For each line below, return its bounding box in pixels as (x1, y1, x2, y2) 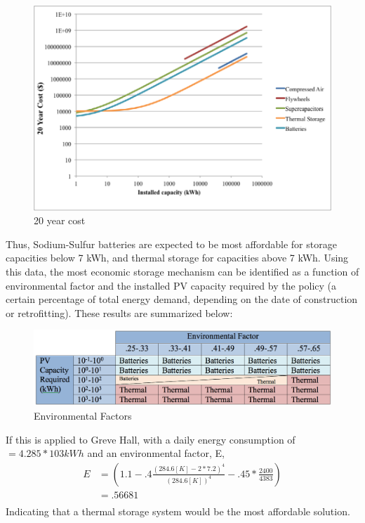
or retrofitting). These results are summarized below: (6, 305, 233, 320)
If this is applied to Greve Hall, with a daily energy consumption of (6, 432, 296, 446)
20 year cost (34, 213, 86, 228)
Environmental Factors (34, 408, 132, 423)
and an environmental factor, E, (87, 446, 225, 460)
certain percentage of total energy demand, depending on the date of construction (6, 292, 358, 306)
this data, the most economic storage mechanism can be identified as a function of (6, 264, 359, 278)
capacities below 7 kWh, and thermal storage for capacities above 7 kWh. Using (6, 250, 349, 265)
